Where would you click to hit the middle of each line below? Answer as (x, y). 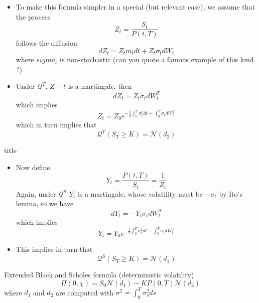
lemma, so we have (45, 203)
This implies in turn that (54, 249)
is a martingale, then (100, 86)
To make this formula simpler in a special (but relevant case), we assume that (135, 7)
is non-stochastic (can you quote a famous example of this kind (157, 59)
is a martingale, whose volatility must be (140, 193)
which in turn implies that (56, 125)
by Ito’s (231, 193)
